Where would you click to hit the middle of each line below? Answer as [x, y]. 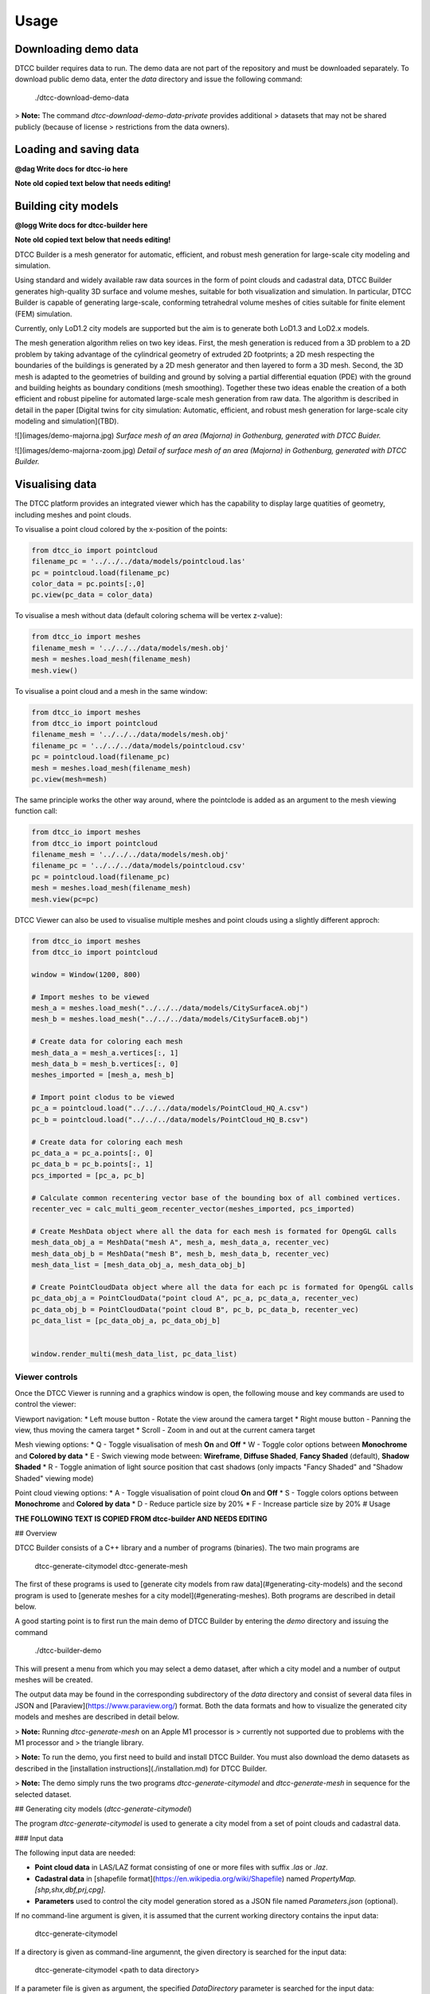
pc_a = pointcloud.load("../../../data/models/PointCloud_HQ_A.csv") [170, 1108]
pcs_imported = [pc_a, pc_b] [88, 1175]
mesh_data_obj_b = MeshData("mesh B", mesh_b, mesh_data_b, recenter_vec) [181, 1253]
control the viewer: [45, 1405]
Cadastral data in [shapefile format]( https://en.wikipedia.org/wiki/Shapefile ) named [172, 1878]
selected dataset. [43, 1794]
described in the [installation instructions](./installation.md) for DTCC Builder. [141, 1768]
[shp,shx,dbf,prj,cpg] [69, 1890]
